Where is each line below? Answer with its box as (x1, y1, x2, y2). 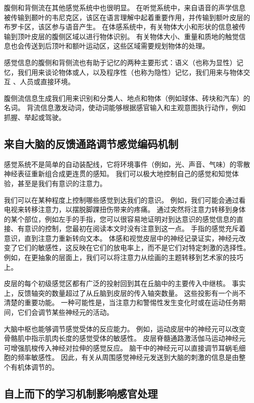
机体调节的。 (17, 362, 59, 372)
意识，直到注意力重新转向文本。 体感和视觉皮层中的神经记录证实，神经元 (4, 233, 239, 243)
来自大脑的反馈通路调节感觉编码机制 (4, 136, 178, 151)
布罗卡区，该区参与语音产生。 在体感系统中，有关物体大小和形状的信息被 (4, 22, 239, 32)
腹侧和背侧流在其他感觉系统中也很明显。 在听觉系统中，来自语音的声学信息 (4, 2, 246, 12)
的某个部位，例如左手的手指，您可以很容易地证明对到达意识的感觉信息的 (4, 213, 236, 224)
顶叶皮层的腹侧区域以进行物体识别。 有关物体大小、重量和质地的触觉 (17, 31, 239, 41)
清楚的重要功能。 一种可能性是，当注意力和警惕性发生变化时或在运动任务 (4, 297, 239, 308)
